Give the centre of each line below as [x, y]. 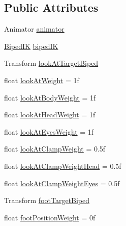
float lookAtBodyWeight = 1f [50, 97]
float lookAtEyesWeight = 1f [49, 131]
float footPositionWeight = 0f [50, 217]
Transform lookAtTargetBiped [51, 63]
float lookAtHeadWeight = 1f [50, 115]
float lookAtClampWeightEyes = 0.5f [62, 183]
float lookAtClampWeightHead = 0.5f [63, 166]
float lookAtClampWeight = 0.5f [55, 149]
